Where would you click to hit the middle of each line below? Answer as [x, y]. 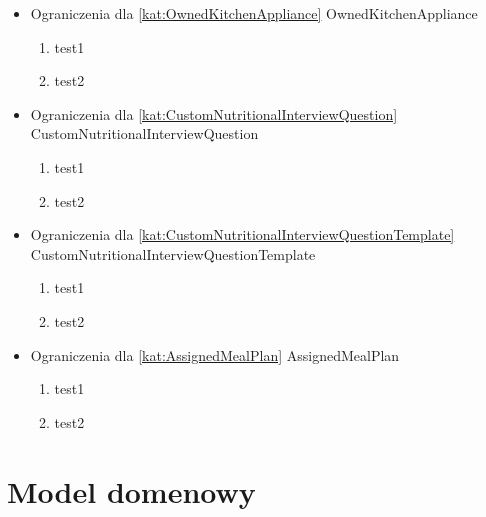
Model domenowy [131, 490]
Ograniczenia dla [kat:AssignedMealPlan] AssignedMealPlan [215, 354]
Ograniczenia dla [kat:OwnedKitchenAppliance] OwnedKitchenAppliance [254, 13]
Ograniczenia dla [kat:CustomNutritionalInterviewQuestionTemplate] [242, 234]
